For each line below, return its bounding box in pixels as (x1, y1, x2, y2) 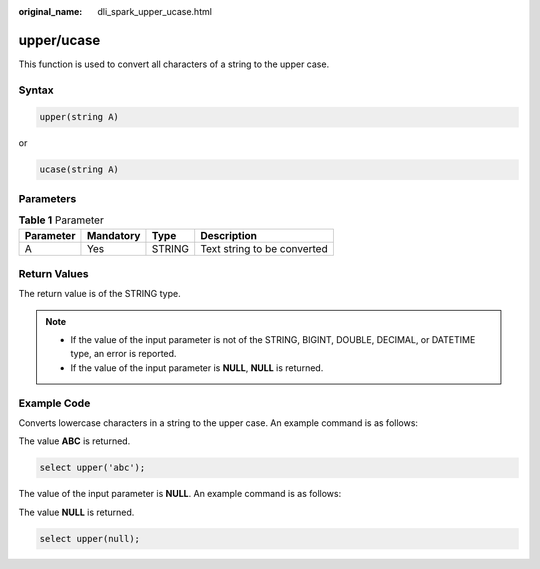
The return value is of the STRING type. (18, 288, 181, 300)
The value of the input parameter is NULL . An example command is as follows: (18, 488, 342, 500)
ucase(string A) (39, 164, 120, 175)
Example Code (18, 396, 91, 410)
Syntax (18, 83, 54, 97)
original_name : (18, 6, 83, 17)
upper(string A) (39, 111, 120, 123)
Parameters (18, 191, 77, 205)
